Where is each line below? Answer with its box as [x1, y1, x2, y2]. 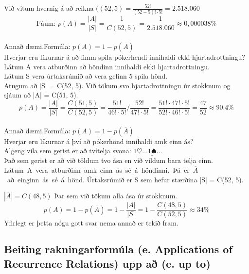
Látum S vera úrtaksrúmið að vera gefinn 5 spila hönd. [4, 71, 168, 81]
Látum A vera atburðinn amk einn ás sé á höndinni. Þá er [4, 165, 190, 175]
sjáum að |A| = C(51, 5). [4, 90, 78, 100]
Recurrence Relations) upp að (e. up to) [4, 256, 211, 271]
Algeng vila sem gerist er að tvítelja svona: [4, 145, 131, 156]
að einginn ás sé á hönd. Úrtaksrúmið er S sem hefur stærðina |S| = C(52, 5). [7, 174, 244, 184]
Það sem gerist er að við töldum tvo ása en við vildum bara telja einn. [4, 155, 213, 165]
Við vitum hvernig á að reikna [4, 3, 94, 13]
